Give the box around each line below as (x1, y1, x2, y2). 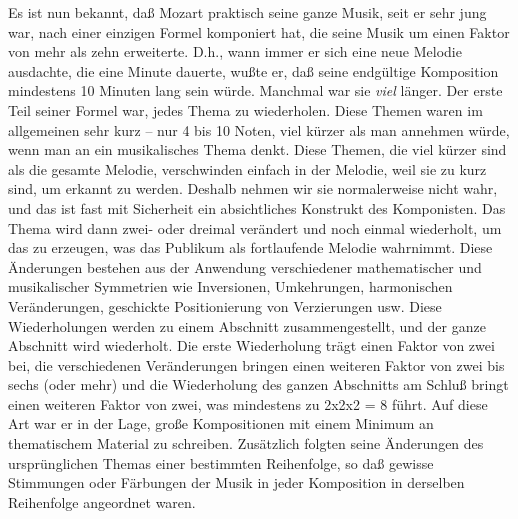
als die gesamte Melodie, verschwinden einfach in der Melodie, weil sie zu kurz (8, 158, 487, 179)
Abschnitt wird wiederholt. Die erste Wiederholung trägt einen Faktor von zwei (8, 335, 495, 356)
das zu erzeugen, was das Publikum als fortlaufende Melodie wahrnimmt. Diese (8, 237, 493, 258)
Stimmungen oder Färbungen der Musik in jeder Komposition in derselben (8, 472, 465, 493)
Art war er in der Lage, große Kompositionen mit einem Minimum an (8, 413, 434, 434)
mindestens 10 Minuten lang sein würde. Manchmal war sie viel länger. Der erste (8, 80, 503, 101)
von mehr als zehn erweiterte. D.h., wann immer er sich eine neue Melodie (8, 41, 462, 62)
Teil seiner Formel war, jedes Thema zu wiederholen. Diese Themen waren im (8, 99, 483, 120)
